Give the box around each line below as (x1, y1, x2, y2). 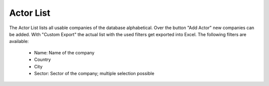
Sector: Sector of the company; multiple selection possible (34, 70, 154, 76)
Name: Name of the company (34, 49, 95, 55)
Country (34, 57, 51, 63)
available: (9, 39, 29, 44)
